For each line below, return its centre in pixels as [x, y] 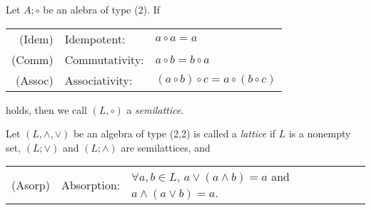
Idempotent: [95, 38]
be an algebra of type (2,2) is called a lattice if [174, 133]
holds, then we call [47, 109]
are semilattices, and [166, 147]
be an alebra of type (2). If [102, 9]
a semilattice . [155, 109]
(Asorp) [31, 184]
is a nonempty [320, 133]
